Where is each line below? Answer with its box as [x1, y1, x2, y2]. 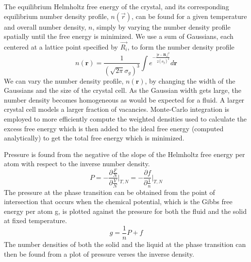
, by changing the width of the [145, 75, 235, 86]
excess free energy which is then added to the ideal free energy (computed [4, 123, 224, 133]
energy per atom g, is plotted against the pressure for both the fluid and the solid [4, 206, 247, 216]
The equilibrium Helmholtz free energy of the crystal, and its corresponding [4, 1, 229, 11]
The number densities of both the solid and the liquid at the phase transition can [4, 239, 246, 249]
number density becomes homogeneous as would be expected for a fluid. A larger [4, 94, 245, 105]
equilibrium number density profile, [4, 11, 109, 21]
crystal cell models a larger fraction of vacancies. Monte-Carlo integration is [4, 104, 230, 114]
